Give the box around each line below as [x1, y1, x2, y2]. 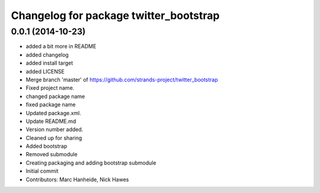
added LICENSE [25, 68, 65, 75]
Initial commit [25, 167, 59, 175]
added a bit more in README [25, 43, 97, 50]
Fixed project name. [25, 84, 75, 91]
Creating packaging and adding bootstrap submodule [25, 159, 156, 166]
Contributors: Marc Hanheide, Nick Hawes [25, 176, 129, 183]
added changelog [25, 51, 69, 58]
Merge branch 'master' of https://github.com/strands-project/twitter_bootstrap [25, 76, 219, 83]
